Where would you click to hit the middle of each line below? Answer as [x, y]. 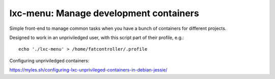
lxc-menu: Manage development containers [104, 13]
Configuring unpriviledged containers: [49, 60]
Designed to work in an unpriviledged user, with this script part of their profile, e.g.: [97, 37]
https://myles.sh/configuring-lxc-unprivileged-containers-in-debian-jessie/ [88, 70]
